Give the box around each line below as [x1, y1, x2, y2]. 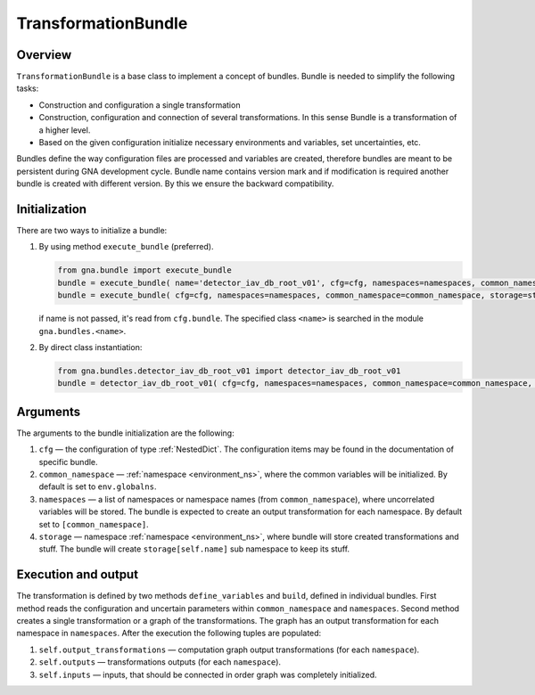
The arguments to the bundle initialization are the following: [16, 428, 235, 438]
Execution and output [16, 567, 138, 583]
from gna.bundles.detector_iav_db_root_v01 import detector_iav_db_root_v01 [57, 366, 401, 376]
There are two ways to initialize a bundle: [16, 225, 168, 236]
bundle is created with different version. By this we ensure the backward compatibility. [16, 178, 334, 189]
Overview [16, 47, 72, 62]
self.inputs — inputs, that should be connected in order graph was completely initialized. [38, 669, 378, 680]
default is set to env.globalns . [38, 481, 157, 492]
